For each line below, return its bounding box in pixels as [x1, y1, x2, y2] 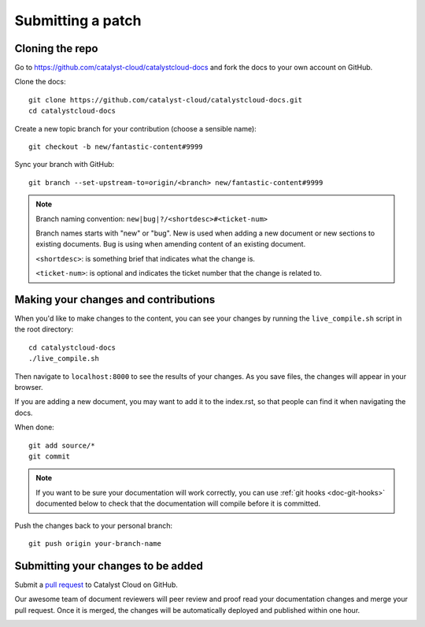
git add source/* [28, 441, 95, 450]
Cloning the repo [14, 42, 98, 55]
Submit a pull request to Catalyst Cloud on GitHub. [14, 580, 179, 589]
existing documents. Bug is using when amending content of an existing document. [35, 239, 306, 249]
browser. [14, 383, 43, 391]
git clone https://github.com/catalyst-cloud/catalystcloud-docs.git [28, 95, 303, 104]
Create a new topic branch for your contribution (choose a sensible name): [14, 124, 257, 133]
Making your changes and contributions [14, 292, 216, 306]
